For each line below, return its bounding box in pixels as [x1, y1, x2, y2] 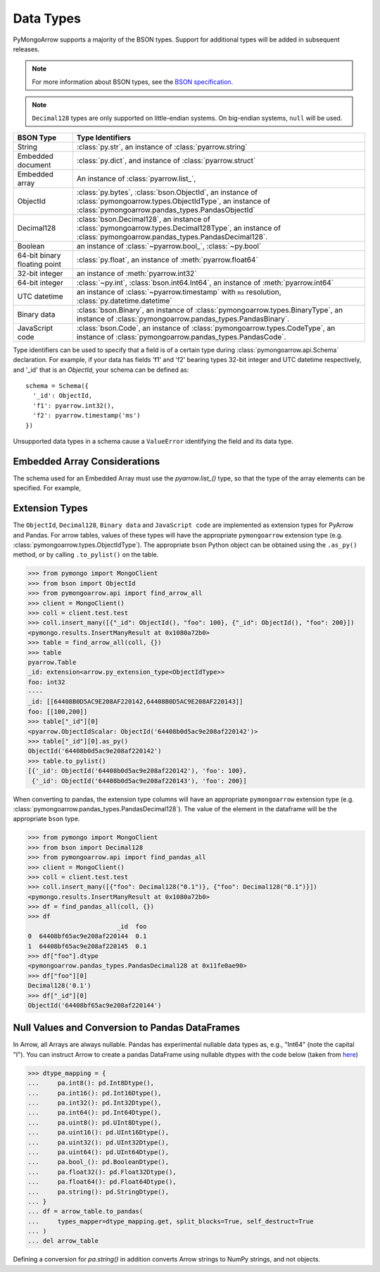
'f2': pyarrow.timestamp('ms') [32, 411, 141, 420]
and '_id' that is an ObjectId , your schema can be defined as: [13, 365, 189, 374]
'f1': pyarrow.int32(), [32, 401, 115, 409]
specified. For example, [13, 484, 81, 492]
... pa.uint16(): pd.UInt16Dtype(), [27, 1129, 169, 1137]
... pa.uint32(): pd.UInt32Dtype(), [27, 1138, 169, 1146]
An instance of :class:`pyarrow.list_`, [76, 174, 196, 183]
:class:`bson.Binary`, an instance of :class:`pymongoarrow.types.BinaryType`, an [76, 305, 343, 315]
